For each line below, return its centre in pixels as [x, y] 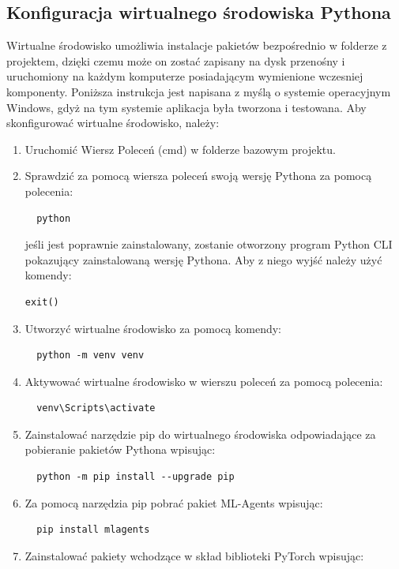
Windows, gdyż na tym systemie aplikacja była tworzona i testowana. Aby [186, 107]
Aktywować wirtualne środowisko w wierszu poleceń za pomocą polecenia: [204, 381]
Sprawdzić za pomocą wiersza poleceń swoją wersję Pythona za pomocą [198, 176]
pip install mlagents [93, 530]
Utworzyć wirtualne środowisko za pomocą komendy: [153, 328]
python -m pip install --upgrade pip [136, 477]
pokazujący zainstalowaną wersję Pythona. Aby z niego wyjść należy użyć [203, 259]
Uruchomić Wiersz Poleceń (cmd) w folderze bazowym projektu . [180, 149]
